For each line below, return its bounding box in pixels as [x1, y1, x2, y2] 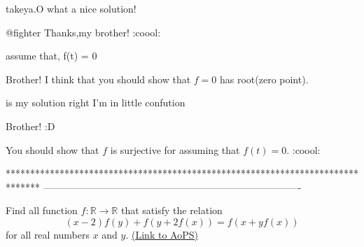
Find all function [6, 203, 78, 218]
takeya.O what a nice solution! [6, 1, 136, 15]
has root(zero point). [219, 71, 309, 86]
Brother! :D [6, 118, 55, 133]
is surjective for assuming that [110, 142, 240, 157]
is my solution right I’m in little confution [6, 95, 185, 110]
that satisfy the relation [120, 203, 223, 218]
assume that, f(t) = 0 [6, 48, 97, 63]
